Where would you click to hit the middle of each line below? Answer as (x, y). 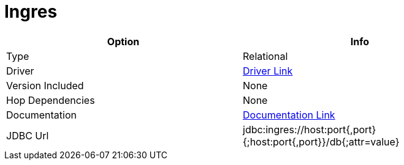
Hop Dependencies (51, 100)
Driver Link (268, 71)
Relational (265, 56)
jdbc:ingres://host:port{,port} (310, 129)
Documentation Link (289, 115)
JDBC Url (28, 135)
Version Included (45, 85)
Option (123, 41)
